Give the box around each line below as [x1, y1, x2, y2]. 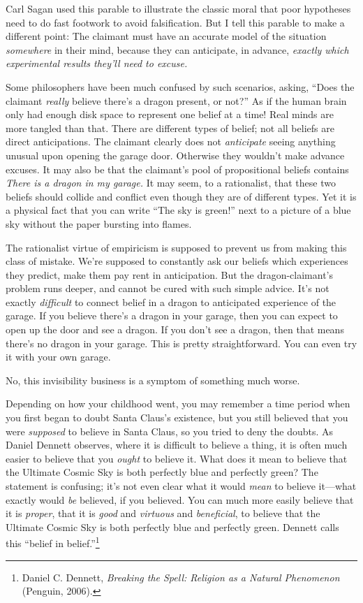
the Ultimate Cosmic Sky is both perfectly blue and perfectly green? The [6, 465, 318, 479]
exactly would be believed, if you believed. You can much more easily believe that [6, 492, 354, 507]
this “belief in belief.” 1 [6, 534, 100, 551]
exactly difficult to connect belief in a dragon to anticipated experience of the [6, 294, 336, 309]
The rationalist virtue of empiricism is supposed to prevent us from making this [6, 240, 347, 254]
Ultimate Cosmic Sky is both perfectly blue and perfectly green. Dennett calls [6, 519, 339, 534]
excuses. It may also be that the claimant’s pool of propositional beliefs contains [6, 161, 349, 176]
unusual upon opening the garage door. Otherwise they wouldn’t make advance [6, 147, 345, 162]
